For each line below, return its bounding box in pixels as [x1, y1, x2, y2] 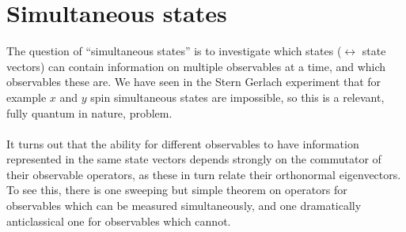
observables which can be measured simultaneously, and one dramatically [6, 197, 362, 214]
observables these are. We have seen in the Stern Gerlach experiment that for [6, 73, 381, 90]
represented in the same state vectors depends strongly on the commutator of [6, 151, 381, 167]
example [6, 88, 47, 105]
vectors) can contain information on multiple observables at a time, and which [6, 58, 386, 74]
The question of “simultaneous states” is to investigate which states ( [6, 43, 342, 59]
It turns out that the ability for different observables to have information [6, 135, 359, 152]
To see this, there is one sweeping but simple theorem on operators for [6, 181, 347, 198]
